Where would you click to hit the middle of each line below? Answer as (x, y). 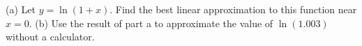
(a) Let (21, 9)
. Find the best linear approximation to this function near (233, 9)
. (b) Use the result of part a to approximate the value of (151, 23)
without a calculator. (50, 37)
